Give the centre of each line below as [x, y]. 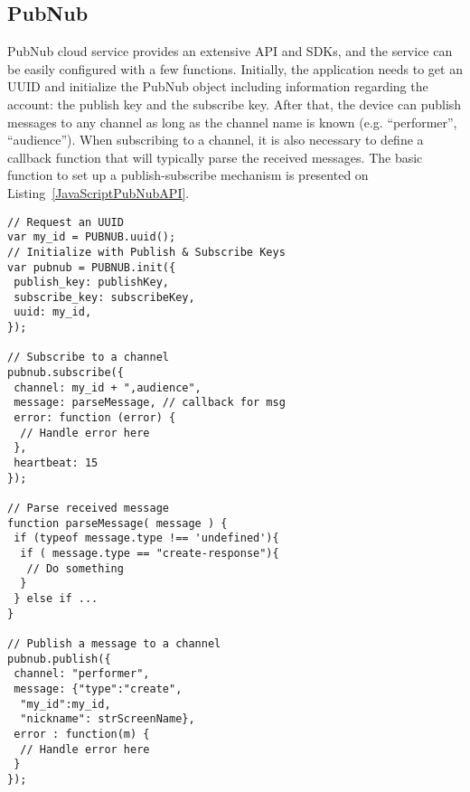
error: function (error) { [95, 418]
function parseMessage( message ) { [117, 523]
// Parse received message [88, 509]
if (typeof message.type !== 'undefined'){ [146, 538]
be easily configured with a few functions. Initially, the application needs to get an [235, 68]
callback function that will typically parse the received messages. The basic [215, 157]
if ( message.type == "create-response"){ [150, 553]
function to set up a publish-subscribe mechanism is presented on [188, 175]
